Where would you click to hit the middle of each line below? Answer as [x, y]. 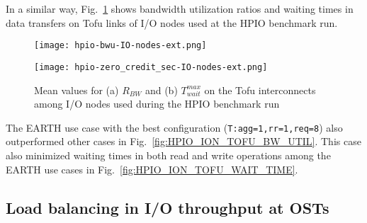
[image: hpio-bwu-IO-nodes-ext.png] [120, 46]
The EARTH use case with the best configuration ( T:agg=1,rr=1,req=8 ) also [174, 127]
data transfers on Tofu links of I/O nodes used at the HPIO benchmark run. [172, 22]
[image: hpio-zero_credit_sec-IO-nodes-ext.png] [151, 67]
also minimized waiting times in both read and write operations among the [168, 155]
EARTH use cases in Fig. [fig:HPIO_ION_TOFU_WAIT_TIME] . [152, 169]
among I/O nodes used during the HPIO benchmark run [157, 104]
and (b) [161, 90]
